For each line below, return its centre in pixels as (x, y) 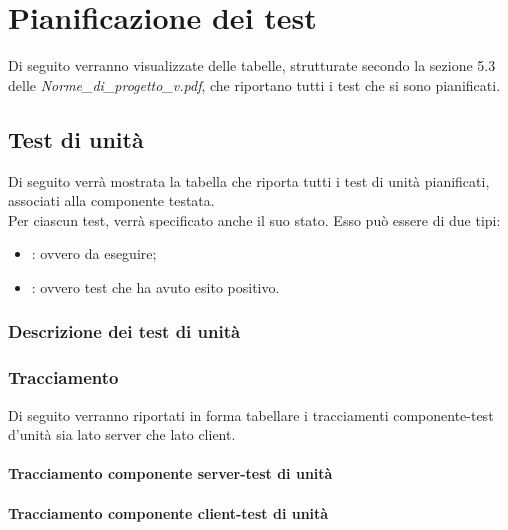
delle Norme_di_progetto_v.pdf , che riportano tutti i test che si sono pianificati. (254, 84)
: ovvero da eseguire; (94, 253)
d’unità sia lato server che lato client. (122, 434)
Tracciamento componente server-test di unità (170, 473)
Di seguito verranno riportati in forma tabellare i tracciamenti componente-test (251, 414)
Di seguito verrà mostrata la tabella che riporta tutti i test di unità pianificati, (249, 180)
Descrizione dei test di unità (124, 331)
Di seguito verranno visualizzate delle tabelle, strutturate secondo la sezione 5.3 (252, 65)
